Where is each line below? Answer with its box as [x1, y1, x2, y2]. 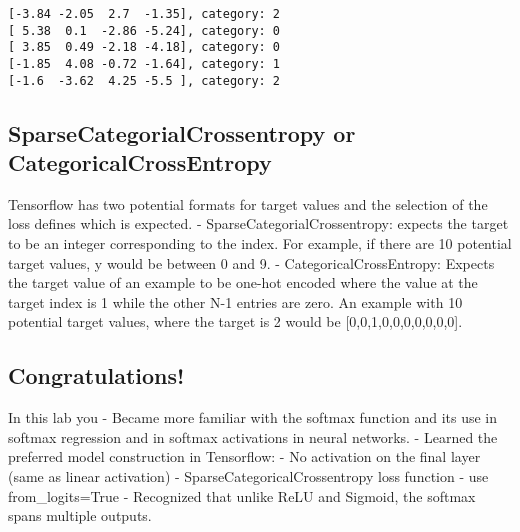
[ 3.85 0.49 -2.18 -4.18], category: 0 [8, 40, 281, 55]
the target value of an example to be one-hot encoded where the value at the [8, 272, 478, 293]
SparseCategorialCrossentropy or [8, 117, 356, 148]
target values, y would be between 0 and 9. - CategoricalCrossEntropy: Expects [8, 252, 495, 273]
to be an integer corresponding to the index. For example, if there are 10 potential [8, 233, 512, 254]
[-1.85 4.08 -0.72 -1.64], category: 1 [8, 56, 281, 71]
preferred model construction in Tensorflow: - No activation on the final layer [8, 446, 481, 467]
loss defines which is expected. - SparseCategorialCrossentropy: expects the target [8, 213, 509, 234]
